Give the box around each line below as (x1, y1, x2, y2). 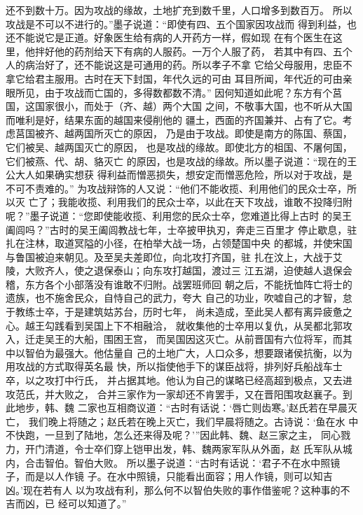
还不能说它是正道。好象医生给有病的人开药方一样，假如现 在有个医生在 (6, 30, 333, 45)
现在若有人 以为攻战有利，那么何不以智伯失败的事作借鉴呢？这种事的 (22, 482, 341, 497)
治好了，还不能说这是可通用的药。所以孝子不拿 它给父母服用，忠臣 (34, 57, 343, 72)
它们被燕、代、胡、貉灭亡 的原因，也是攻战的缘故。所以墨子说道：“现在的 (6, 153, 348, 168)
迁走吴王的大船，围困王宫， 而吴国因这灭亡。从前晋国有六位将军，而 (25, 332, 343, 346)
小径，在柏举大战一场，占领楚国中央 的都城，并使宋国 (103, 236, 352, 251)
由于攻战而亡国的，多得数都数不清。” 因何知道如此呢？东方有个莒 (44, 85, 343, 99)
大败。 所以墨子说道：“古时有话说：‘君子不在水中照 (93, 455, 331, 470)
